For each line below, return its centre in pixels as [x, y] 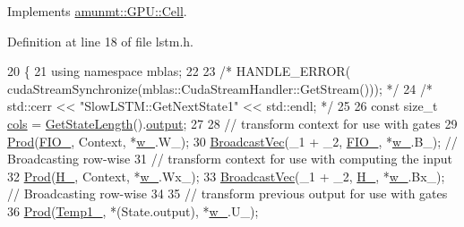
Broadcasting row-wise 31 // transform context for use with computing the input [230, 159]
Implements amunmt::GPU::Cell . [97, 11]
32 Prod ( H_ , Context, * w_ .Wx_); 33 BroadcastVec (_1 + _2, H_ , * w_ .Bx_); [226, 176]
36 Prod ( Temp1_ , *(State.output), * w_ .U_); [133, 210]
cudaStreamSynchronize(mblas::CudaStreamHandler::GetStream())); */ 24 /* [220, 88]
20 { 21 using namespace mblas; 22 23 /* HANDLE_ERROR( [179, 71]
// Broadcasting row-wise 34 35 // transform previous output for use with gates [228, 193]
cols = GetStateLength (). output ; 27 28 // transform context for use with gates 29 [232, 123]
